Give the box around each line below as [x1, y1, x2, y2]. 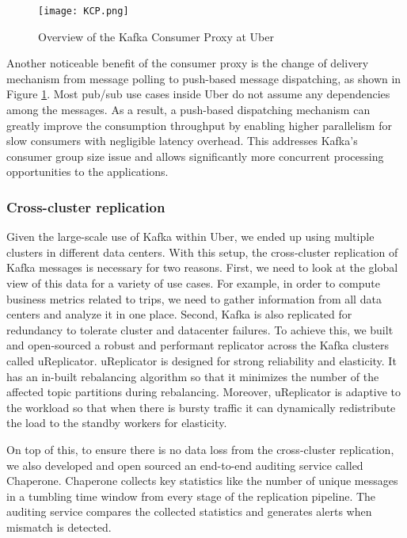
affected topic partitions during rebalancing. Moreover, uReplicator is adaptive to [6, 383, 401, 400]
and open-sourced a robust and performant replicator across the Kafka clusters [6, 337, 390, 353]
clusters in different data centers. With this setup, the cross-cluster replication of [6, 243, 398, 260]
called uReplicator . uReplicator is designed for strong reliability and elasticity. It [6, 352, 397, 368]
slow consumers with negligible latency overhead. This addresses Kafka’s [6, 132, 358, 149]
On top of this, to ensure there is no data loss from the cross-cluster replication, [6, 441, 394, 457]
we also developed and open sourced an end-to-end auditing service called [6, 456, 363, 473]
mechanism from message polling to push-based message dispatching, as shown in [6, 70, 401, 86]
